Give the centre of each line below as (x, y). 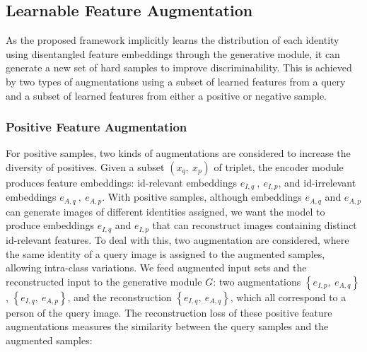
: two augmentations (257, 281)
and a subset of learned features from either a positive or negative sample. (167, 95)
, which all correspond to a (288, 297)
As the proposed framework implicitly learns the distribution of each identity (173, 40)
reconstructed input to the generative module (104, 281)
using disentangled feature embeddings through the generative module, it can (173, 53)
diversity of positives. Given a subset (85, 166)
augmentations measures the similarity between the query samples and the (167, 326)
